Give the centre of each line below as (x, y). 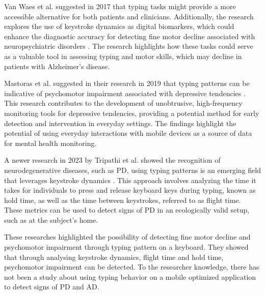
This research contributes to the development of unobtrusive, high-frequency (123, 103)
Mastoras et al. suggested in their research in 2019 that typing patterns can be (127, 83)
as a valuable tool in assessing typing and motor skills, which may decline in (123, 56)
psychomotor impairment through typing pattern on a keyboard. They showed (126, 247)
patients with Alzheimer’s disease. (57, 66)
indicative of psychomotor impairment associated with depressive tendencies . (125, 93)
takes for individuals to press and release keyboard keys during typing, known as (130, 190)
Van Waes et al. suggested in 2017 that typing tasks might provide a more (120, 6)
